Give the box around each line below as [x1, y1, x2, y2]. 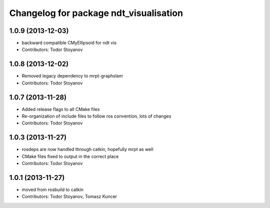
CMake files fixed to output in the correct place [21, 153, 119, 159]
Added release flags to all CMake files [21, 106, 100, 112]
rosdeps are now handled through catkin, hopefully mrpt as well [21, 146, 153, 152]
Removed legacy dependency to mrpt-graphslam [21, 73, 123, 79]
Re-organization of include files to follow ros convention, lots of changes [21, 113, 171, 119]
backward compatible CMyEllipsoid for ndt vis [21, 40, 117, 46]
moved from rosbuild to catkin [21, 186, 84, 192]
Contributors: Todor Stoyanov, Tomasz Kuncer [21, 193, 117, 199]
